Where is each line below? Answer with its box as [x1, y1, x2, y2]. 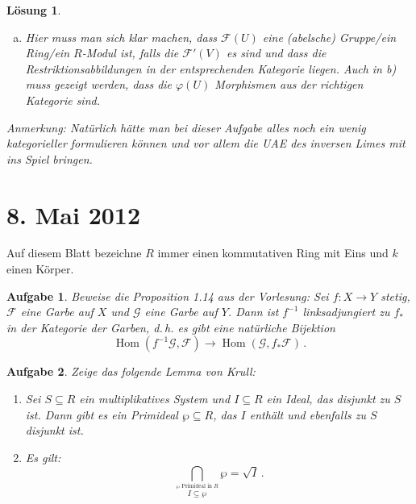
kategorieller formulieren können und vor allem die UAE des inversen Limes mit [6, 135, 406, 152]
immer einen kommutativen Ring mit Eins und [157, 244, 389, 261]
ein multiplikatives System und [79, 390, 231, 407]
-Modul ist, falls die [81, 44, 179, 61]
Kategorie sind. [25, 91, 100, 108]
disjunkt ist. [25, 422, 84, 439]
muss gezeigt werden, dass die [25, 76, 173, 93]
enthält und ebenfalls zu [249, 406, 366, 423]
